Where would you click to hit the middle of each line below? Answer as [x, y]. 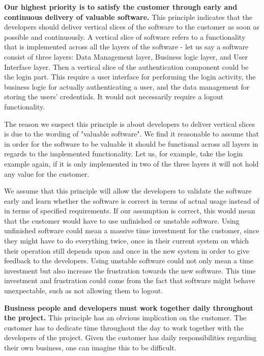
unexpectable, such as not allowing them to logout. [84, 291]
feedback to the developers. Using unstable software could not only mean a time [129, 261]
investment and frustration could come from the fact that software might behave [130, 280]
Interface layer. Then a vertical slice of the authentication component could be [126, 66]
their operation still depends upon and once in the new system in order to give [127, 250]
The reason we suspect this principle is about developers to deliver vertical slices [130, 124]
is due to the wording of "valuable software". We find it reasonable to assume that [131, 134]
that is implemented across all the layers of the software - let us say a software [126, 47]
